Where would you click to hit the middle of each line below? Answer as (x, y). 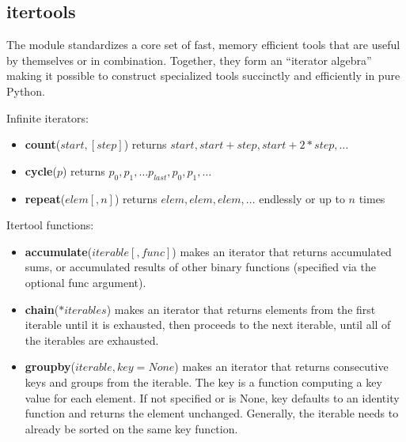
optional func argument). (85, 282)
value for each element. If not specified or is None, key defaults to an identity (212, 397)
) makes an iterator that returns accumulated (282, 251)
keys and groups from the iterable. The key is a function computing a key (203, 382)
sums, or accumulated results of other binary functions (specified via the (200, 267)
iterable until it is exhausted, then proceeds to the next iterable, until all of (208, 325)
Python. (26, 91)
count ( (43, 144)
